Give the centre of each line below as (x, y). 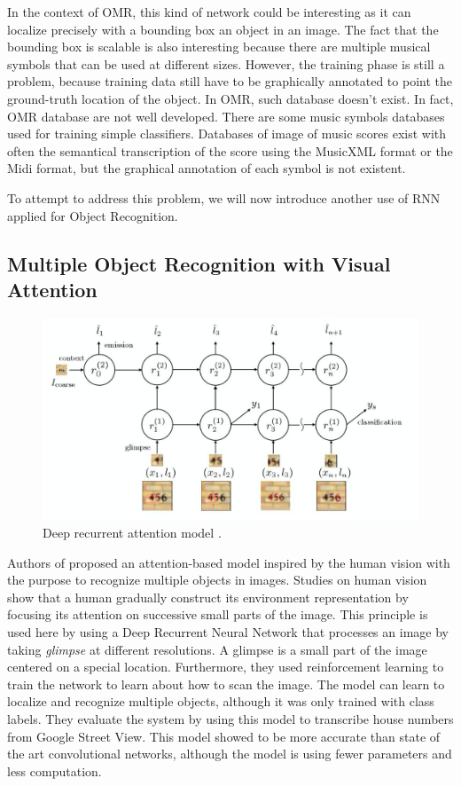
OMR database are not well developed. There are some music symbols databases (226, 116)
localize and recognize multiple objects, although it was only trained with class (221, 701)
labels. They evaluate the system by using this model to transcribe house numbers (230, 718)
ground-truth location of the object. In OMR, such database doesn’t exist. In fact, (230, 98)
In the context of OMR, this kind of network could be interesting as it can (209, 12)
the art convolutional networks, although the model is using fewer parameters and (230, 754)
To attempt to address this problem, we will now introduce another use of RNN (224, 197)
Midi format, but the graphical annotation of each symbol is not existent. (207, 168)
